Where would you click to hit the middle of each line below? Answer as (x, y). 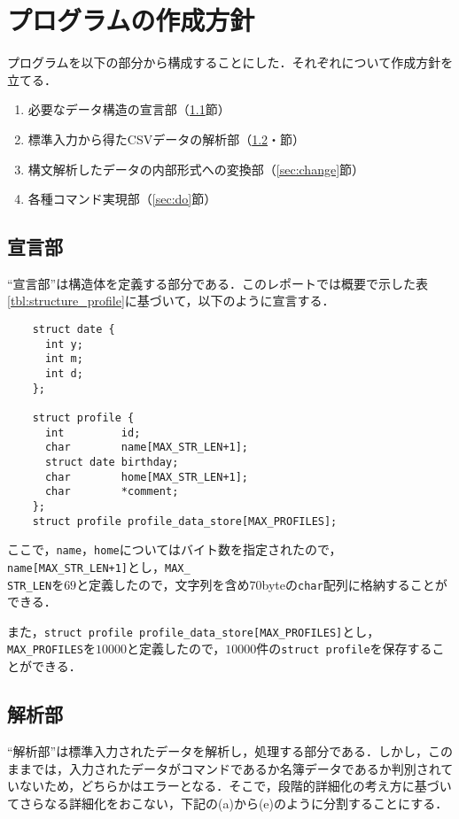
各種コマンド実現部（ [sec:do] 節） (122, 199)
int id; (93, 433)
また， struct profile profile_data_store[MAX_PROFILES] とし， (194, 631)
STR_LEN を (36, 584)
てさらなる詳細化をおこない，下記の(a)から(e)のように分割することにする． (228, 803)
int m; (64, 359)
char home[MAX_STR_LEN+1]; (147, 477)
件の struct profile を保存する (344, 649)
